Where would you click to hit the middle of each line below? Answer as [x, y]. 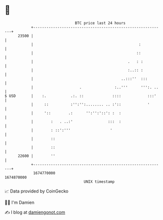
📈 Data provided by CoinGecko [37, 191]
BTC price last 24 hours [100, 23]
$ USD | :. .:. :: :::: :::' [81, 96]
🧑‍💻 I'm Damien [20, 202]
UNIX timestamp [99, 182]
